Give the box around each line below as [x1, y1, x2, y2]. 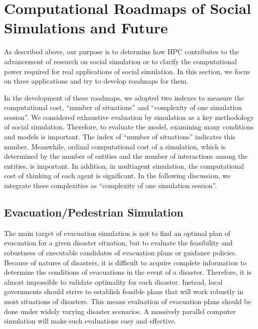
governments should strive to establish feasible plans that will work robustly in [4, 286, 244, 297]
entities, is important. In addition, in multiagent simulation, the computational [4, 160, 244, 171]
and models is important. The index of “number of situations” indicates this [4, 131, 236, 142]
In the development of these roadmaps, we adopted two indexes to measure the [4, 92, 244, 103]
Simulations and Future [4, 17, 168, 38]
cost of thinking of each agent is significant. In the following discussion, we [4, 170, 231, 181]
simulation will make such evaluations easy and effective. [4, 316, 176, 326]
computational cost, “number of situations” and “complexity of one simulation [4, 102, 242, 112]
